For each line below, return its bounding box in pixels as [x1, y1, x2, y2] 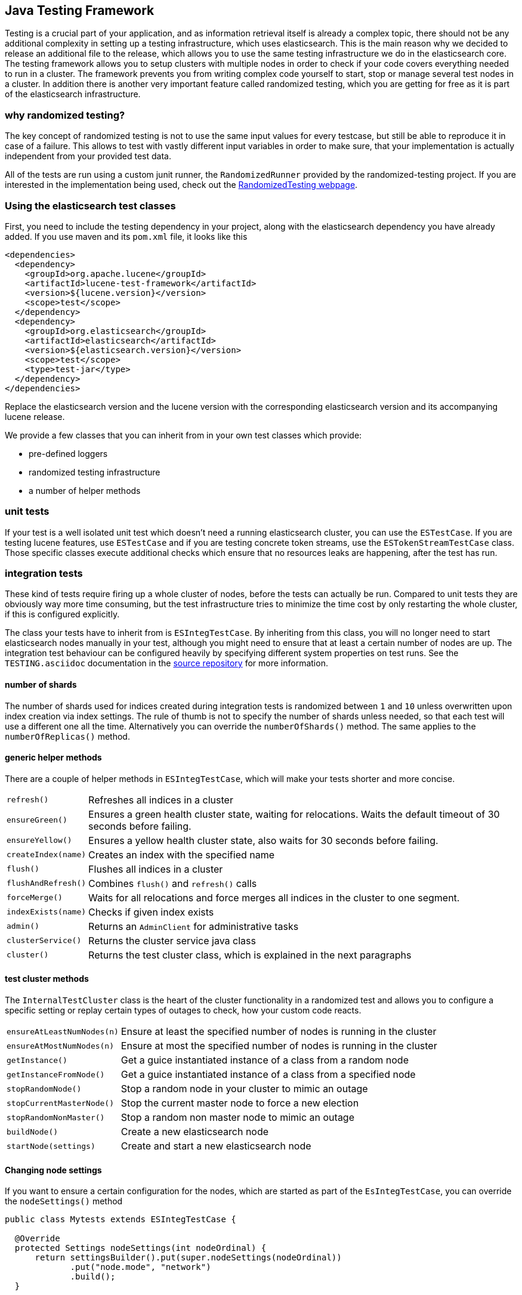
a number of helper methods [29, 485, 141, 496]
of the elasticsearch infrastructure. [5, 89, 141, 100]
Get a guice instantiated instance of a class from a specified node [121, 1068, 416, 1081]
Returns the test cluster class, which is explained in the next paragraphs [88, 948, 412, 961]
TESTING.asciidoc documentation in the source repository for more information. [5, 658, 328, 669]
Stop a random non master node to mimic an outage [121, 1111, 354, 1124]
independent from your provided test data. [5, 151, 171, 162]
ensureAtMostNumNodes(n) [7, 1041, 115, 1050]
